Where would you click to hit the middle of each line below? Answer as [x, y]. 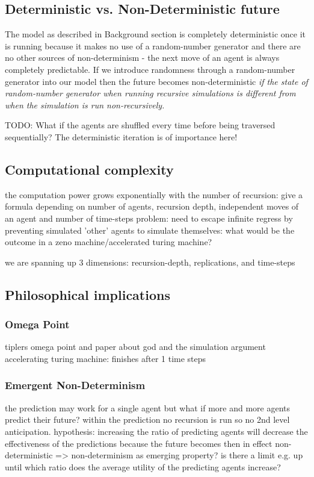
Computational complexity [89, 169]
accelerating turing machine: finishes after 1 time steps [106, 358]
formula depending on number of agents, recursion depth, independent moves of [152, 206]
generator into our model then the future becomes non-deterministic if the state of [156, 81]
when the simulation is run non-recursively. [85, 104]
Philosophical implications [88, 294]
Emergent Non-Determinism [75, 385]
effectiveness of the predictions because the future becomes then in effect [139, 443]
